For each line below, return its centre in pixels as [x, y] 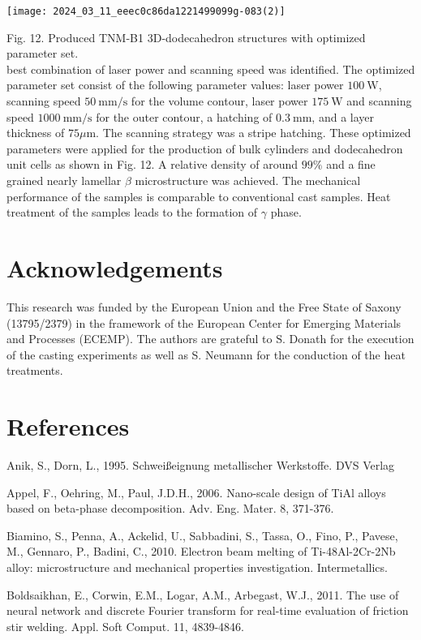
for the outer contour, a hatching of [184, 116]
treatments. [35, 370]
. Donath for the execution [348, 339]
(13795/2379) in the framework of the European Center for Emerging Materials [204, 322]
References [68, 426]
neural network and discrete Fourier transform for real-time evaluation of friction [208, 610]
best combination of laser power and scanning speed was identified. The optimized [211, 69]
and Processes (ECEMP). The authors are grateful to [140, 339]
